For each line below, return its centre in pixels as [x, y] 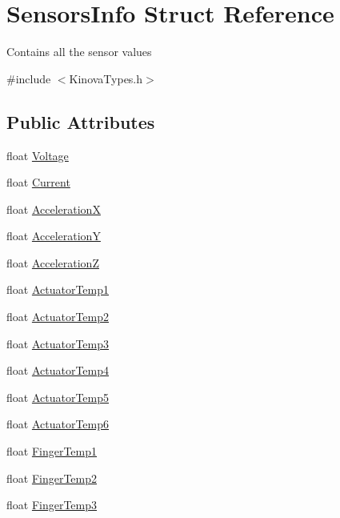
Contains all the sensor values [79, 52]
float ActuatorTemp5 [58, 397]
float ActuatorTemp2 [58, 317]
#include [29, 78]
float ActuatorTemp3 [58, 343]
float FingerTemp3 [52, 505]
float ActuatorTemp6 [58, 424]
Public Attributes [81, 121]
